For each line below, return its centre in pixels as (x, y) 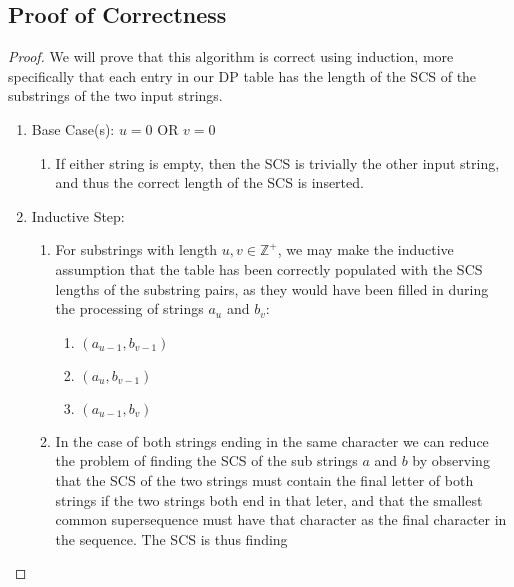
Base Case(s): (73, 128)
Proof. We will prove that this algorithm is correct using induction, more (231, 56)
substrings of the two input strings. (115, 95)
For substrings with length (136, 249)
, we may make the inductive (365, 249)
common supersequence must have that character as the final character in (281, 519)
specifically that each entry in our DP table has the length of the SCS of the (242, 75)
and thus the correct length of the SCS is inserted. (209, 182)
